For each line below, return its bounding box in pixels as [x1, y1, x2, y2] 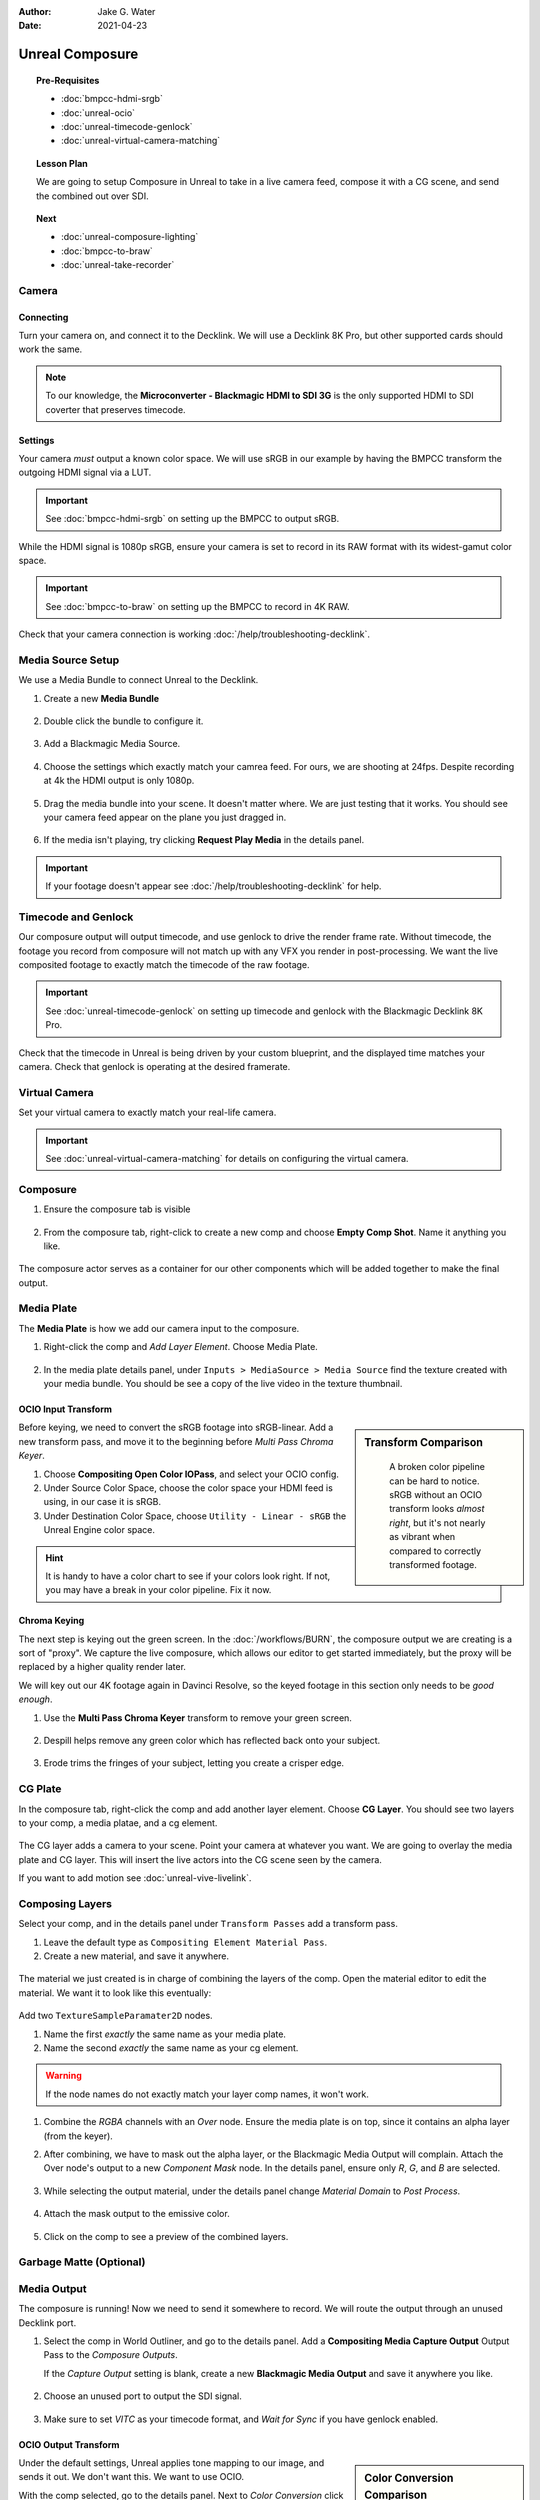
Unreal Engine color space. [43, 1524, 155, 1536]
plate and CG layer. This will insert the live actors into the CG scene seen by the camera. [18, 1853, 382, 1865]
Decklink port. [18, 2316, 77, 2329]
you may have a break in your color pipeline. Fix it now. [45, 1584, 272, 1596]
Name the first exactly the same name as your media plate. [43, 2028, 287, 2040]
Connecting [18, 311, 69, 323]
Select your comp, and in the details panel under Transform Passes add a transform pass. [18, 1918, 399, 1930]
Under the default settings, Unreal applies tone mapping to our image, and [18, 2456, 325, 2469]
